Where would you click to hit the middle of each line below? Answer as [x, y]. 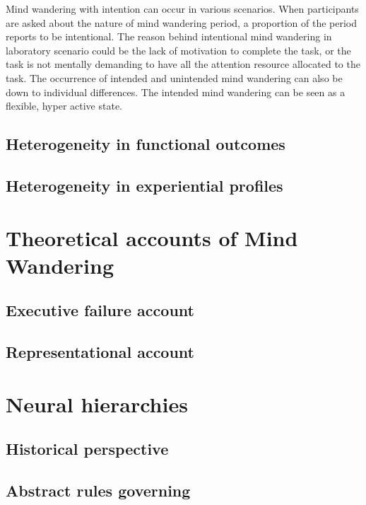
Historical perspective [87, 449]
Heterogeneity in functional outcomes [146, 144]
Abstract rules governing [98, 490]
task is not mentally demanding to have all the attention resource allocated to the [183, 64]
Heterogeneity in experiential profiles [144, 185]
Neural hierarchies [97, 404]
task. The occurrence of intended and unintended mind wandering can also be [174, 77]
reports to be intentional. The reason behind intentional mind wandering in [169, 36]
